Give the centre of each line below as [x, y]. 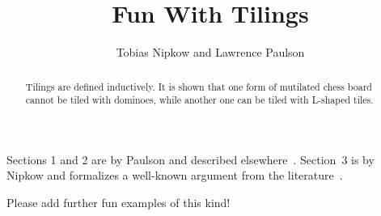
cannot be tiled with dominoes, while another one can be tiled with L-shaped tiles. [199, 100]
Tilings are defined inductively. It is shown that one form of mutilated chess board [199, 86]
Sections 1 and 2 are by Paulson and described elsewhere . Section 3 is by [190, 159]
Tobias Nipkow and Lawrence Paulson [210, 52]
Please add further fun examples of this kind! [119, 203]
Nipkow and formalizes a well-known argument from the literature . [175, 175]
